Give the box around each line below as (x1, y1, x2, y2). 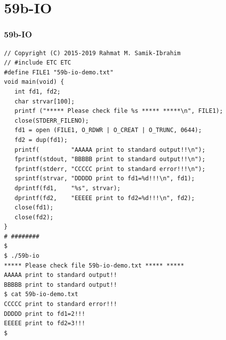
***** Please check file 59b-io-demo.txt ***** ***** (4, 262, 185, 269)
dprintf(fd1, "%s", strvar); (14, 184, 121, 192)
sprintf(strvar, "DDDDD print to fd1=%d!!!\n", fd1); (14, 175, 195, 182)
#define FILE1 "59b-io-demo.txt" (4, 68, 113, 76)
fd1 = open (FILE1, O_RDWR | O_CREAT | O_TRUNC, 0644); (14, 127, 202, 134)
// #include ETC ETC (4, 59, 72, 67)
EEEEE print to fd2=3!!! (4, 320, 85, 327)
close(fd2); (14, 213, 54, 221)
